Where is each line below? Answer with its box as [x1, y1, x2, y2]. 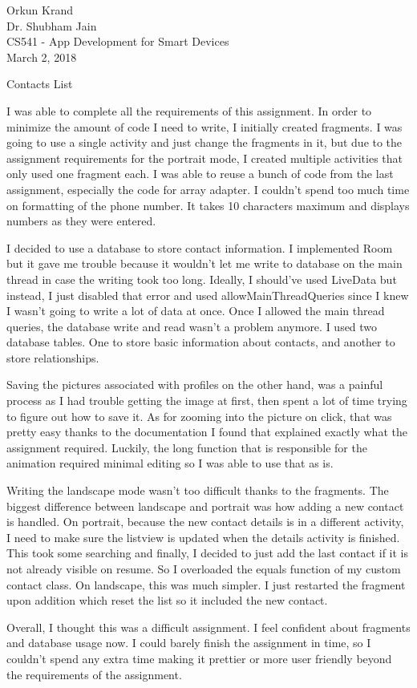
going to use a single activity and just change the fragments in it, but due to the [6, 134, 403, 151]
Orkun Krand [6, 2, 73, 18]
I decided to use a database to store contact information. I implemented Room [6, 239, 393, 256]
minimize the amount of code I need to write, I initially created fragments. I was [6, 118, 403, 135]
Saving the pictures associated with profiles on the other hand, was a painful [6, 376, 383, 393]
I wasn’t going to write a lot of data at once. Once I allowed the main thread [6, 302, 385, 319]
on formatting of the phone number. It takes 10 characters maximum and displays [6, 196, 410, 213]
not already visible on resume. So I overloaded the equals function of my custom [6, 561, 401, 577]
